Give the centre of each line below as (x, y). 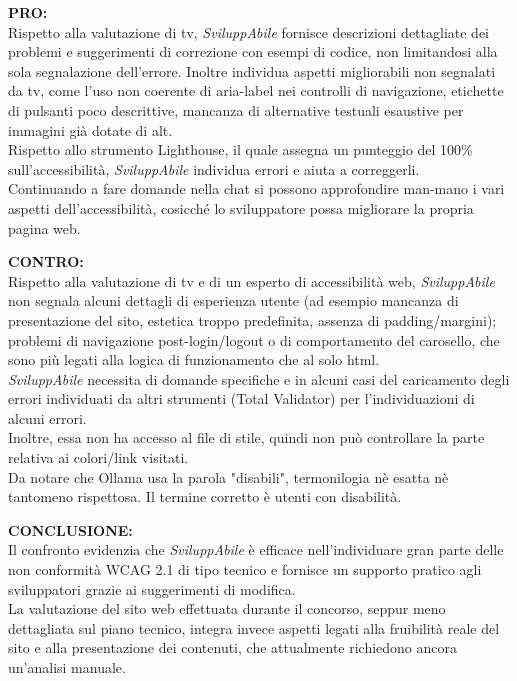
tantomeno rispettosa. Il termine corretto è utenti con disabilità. (205, 496)
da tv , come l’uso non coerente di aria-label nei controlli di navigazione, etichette (256, 90)
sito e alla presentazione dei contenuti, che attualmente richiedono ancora (233, 647)
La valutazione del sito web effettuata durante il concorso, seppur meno (227, 608)
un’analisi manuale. (67, 667)
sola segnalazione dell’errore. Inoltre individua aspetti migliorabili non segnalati (252, 70)
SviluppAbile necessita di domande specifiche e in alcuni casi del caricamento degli (259, 378)
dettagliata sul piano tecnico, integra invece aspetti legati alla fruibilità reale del (254, 627)
